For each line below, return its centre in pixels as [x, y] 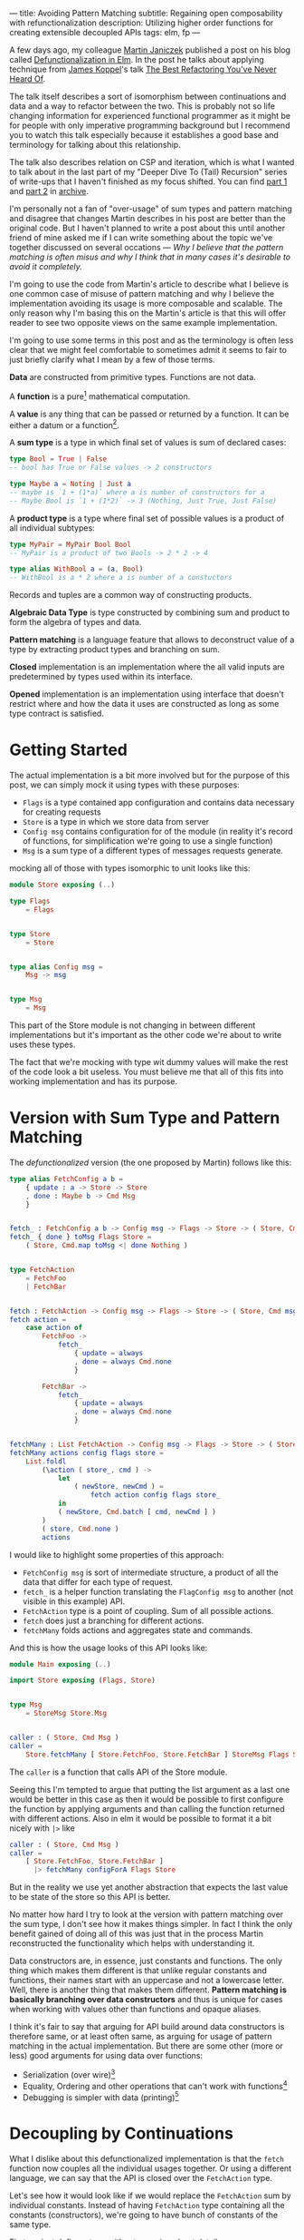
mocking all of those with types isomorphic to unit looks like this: [130, 868]
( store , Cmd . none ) [81, 1529]
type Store [30, 934]
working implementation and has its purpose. [94, 1081]
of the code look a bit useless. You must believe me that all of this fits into [147, 1071]
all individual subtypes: [52, 528]
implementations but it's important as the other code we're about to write [146, 1035]
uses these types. [43, 1044]
